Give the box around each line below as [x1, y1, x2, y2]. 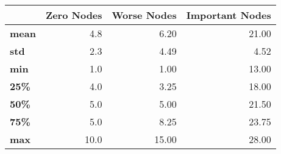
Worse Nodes [112, 8, 177, 22]
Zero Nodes [45, 8, 102, 22]
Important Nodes [186, 8, 271, 22]
